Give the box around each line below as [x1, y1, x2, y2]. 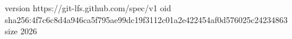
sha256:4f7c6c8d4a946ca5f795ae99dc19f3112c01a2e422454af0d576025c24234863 [5, 13, 288, 25]
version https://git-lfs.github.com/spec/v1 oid [5, 2, 171, 14]
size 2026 [5, 25, 37, 37]
